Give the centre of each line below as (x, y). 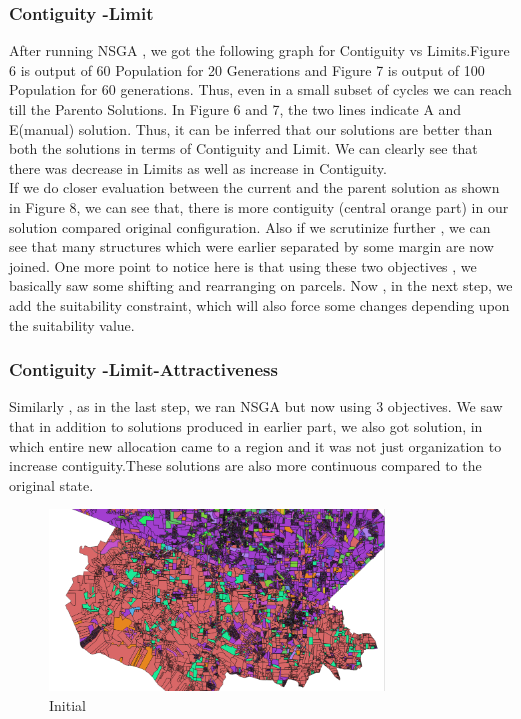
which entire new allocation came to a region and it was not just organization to (255, 445)
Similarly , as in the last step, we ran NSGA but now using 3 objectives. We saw (256, 406)
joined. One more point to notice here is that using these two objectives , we (243, 265)
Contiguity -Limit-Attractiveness (143, 369)
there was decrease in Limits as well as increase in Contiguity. (198, 167)
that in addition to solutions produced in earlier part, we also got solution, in (246, 425)
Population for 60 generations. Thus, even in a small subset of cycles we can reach (260, 89)
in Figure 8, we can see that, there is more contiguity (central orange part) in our (259, 206)
